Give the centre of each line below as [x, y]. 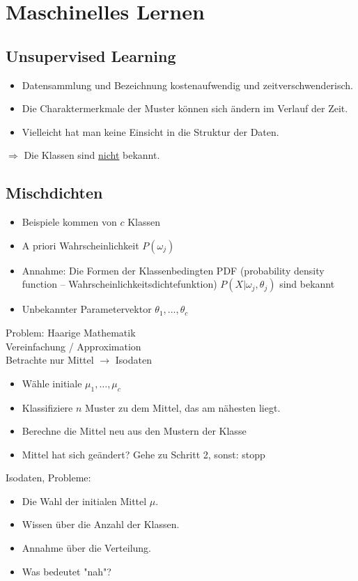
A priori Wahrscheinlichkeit [80, 245]
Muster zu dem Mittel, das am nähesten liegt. [183, 407]
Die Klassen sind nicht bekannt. [92, 155]
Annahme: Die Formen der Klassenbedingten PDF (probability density [173, 270]
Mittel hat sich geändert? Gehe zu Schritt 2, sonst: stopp [143, 454]
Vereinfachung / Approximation [73, 346]
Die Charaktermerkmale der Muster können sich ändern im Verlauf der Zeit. [185, 108]
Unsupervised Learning [91, 55]
